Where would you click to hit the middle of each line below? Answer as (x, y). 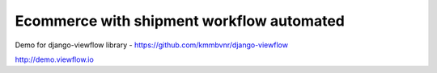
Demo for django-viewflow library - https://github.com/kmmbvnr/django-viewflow (152, 45)
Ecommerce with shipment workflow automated (180, 21)
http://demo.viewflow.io (55, 59)
